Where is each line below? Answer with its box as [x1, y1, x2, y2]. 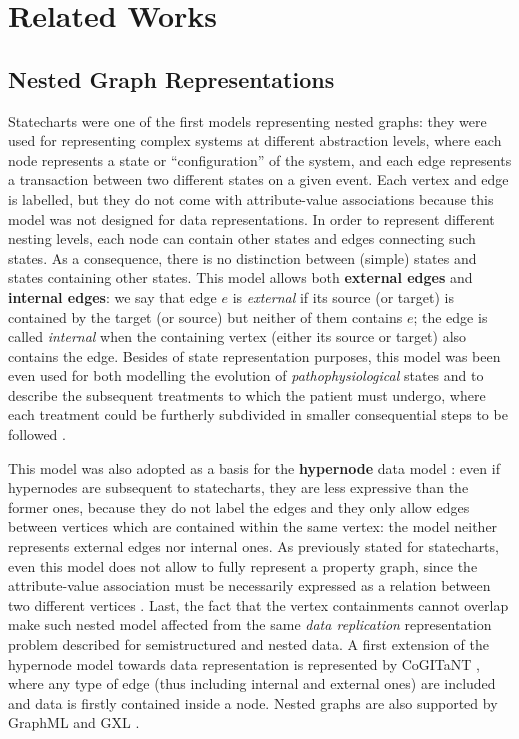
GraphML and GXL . [8, 712, 140, 733]
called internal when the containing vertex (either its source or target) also [8, 326, 467, 347]
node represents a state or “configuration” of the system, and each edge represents [8, 149, 512, 170]
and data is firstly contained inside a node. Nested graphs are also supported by [8, 692, 498, 713]
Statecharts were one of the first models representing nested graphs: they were [8, 110, 487, 131]
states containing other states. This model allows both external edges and [8, 267, 473, 288]
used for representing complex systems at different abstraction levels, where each [8, 130, 502, 151]
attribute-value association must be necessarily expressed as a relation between [8, 575, 491, 596]
